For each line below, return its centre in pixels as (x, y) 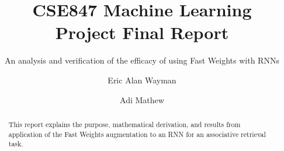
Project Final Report (142, 32)
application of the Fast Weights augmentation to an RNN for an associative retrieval (137, 134)
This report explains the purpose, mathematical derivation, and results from (124, 124)
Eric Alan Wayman (142, 80)
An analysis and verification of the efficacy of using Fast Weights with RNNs (142, 60)
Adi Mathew (142, 99)
